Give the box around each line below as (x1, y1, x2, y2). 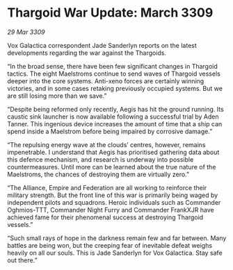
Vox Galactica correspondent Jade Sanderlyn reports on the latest (7, 41, 197, 49)
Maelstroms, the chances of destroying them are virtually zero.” (7, 170, 190, 178)
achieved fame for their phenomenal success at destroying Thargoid (7, 213, 204, 221)
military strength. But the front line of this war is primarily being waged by (7, 191, 218, 199)
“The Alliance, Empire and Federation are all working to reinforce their (7, 183, 207, 192)
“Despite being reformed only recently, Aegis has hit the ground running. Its (7, 105, 224, 113)
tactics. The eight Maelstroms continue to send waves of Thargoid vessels (7, 69, 220, 78)
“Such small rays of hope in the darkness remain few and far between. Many (7, 234, 227, 242)
